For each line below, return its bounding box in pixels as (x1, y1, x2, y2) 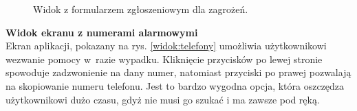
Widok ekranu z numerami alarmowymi (6, 25, 198, 39)
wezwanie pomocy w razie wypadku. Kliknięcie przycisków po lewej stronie (6, 51, 323, 66)
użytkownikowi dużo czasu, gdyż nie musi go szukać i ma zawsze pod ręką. (6, 92, 320, 106)
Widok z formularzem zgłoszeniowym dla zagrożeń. (33, 2, 248, 16)
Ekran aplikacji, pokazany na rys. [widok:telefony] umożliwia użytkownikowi (6, 38, 327, 53)
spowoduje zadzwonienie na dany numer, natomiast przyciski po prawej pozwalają (6, 65, 351, 79)
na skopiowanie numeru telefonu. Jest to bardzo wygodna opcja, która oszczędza (6, 78, 345, 92)
